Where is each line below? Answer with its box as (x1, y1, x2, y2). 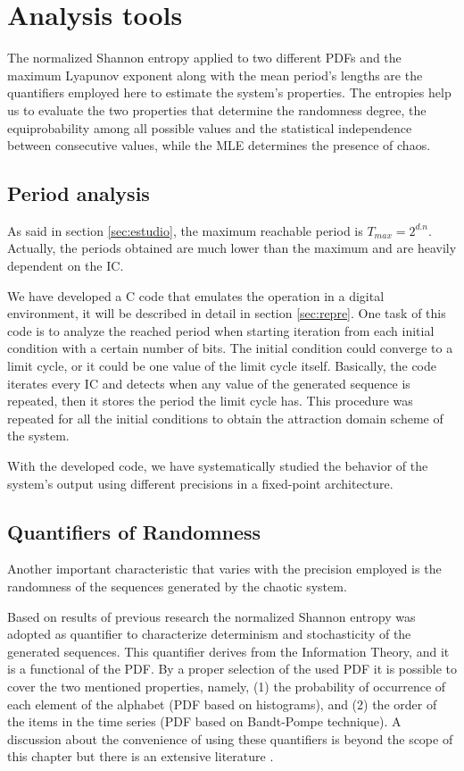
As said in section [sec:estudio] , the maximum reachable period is (7, 221, 363, 239)
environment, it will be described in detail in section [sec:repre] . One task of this (7, 304, 446, 323)
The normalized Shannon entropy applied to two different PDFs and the (7, 48, 402, 67)
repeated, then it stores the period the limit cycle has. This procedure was (7, 391, 413, 410)
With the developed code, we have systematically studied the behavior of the (7, 457, 428, 475)
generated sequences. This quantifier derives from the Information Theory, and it (7, 641, 450, 660)
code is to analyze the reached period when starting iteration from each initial (7, 321, 435, 339)
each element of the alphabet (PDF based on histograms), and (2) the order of (7, 694, 437, 713)
